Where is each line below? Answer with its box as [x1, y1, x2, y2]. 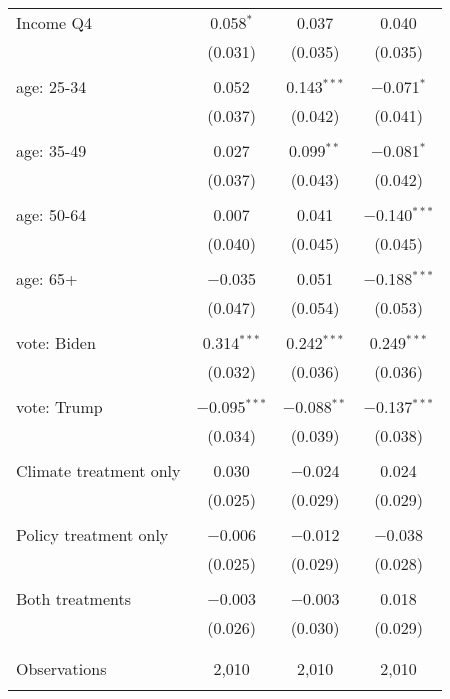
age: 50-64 [16, 203, 87, 226]
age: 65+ [16, 267, 78, 290]
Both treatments [16, 587, 132, 610]
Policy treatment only [16, 523, 169, 546]
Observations [16, 657, 107, 680]
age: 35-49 [16, 139, 87, 162]
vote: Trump [16, 395, 103, 418]
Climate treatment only [16, 459, 181, 482]
